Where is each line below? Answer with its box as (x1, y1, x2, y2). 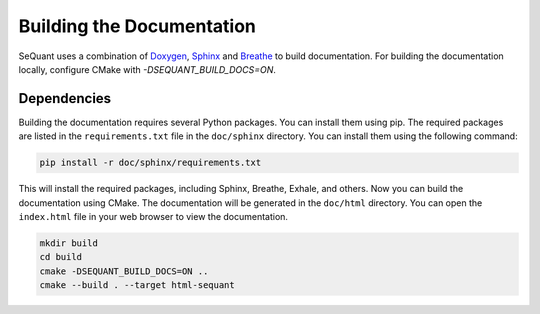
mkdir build (39, 237, 99, 249)
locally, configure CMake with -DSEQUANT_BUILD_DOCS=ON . (18, 63, 277, 75)
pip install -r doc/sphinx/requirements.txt (39, 157, 262, 169)
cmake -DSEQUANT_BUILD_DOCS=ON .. (39, 265, 209, 277)
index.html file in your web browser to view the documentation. (18, 210, 289, 222)
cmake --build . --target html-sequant (39, 280, 235, 291)
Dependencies (18, 90, 112, 107)
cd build (39, 251, 83, 263)
